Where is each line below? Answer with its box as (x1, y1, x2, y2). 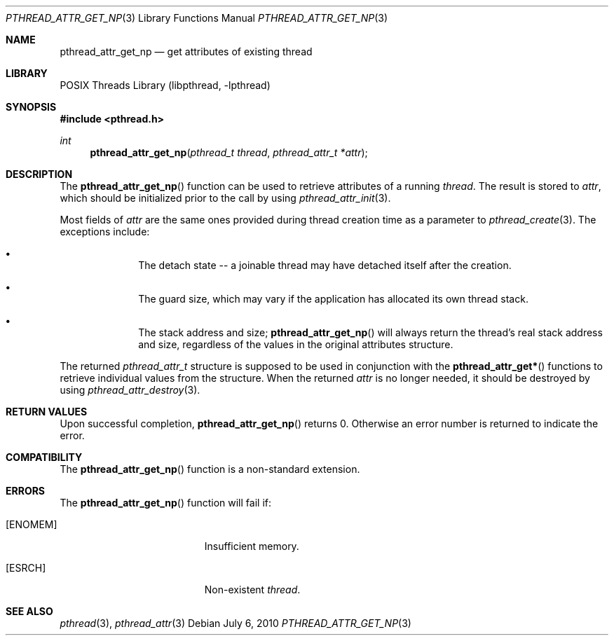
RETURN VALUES (6, 406, 88, 418)
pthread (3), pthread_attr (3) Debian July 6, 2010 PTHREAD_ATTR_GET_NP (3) (60, 617, 411, 629)
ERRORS (6, 485, 46, 497)
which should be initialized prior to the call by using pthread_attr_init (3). (60, 192, 391, 204)
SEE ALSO (6, 605, 53, 617)
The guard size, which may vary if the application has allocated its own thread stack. (138, 293, 528, 305)
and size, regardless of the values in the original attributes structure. (138, 338, 453, 350)
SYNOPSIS (6, 101, 57, 113)
